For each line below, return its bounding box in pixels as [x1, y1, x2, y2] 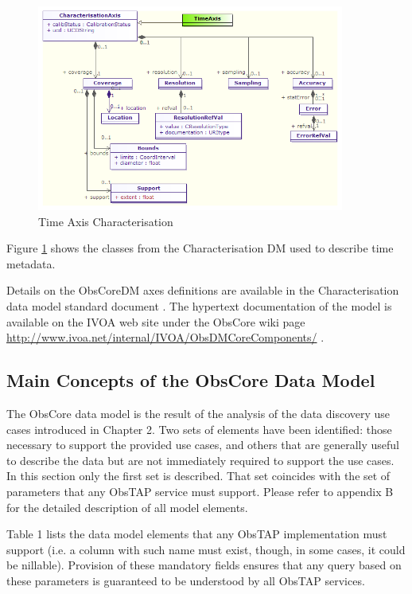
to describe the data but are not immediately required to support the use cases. [6, 451, 395, 468]
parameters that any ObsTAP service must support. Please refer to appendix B [6, 483, 394, 499]
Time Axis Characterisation [38, 213, 173, 229]
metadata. [6, 255, 56, 272]
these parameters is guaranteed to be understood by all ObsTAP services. [6, 572, 365, 588]
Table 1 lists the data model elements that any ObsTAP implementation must [6, 526, 387, 542]
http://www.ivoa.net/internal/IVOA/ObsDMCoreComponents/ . [6, 329, 325, 346]
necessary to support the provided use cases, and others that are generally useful [6, 436, 399, 453]
